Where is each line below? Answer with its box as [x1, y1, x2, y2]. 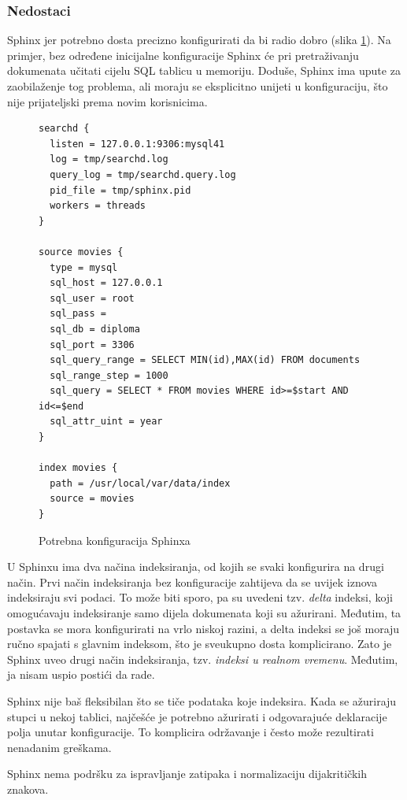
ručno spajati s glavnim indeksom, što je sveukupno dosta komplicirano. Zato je [7, 635, 392, 652]
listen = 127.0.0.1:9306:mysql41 [50, 138, 225, 150]
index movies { [39, 462, 118, 474]
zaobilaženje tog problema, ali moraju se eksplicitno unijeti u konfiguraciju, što [7, 78, 388, 94]
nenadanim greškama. [7, 739, 112, 755]
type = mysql [50, 261, 118, 273]
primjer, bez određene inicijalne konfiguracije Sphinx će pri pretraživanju [7, 46, 359, 63]
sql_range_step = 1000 [50, 369, 168, 381]
